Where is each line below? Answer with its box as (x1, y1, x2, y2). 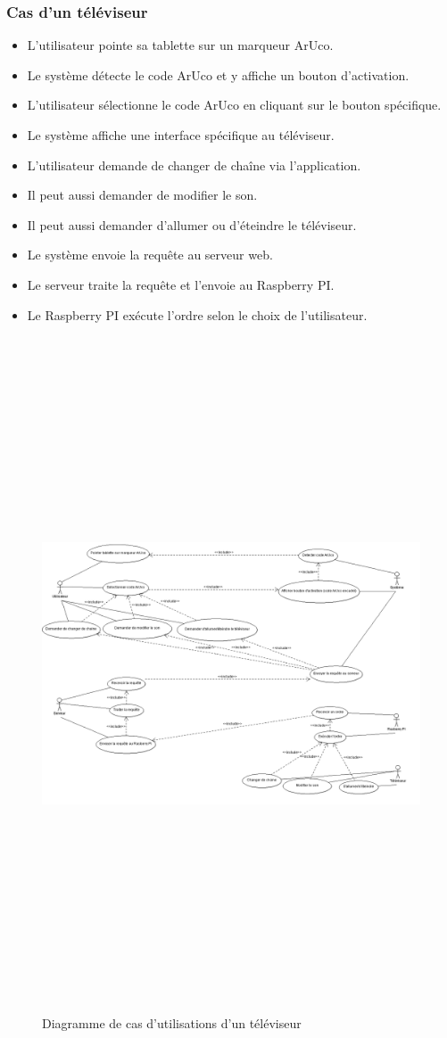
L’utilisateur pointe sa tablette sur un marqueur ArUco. (27, 36, 334, 54)
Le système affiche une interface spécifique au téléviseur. (27, 126, 335, 144)
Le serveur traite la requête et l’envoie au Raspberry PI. (27, 275, 335, 293)
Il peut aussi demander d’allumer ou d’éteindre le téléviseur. (27, 215, 357, 234)
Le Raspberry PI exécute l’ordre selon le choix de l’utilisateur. (27, 305, 368, 324)
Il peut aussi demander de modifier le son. (27, 185, 258, 204)
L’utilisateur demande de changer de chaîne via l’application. (27, 155, 361, 174)
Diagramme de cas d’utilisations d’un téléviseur (42, 1013, 302, 1032)
